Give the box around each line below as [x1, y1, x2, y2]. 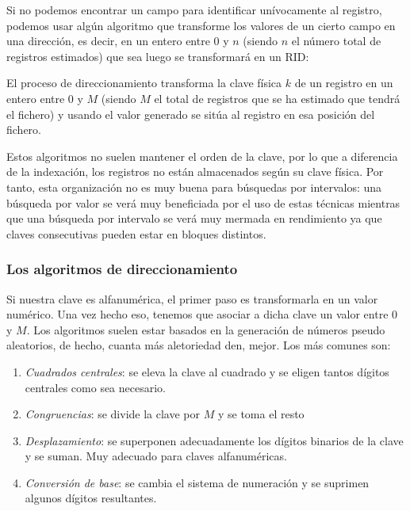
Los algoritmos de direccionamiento [6, 259, 238, 279]
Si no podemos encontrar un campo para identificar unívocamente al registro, [6, 2, 382, 17]
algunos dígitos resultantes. [25, 490, 157, 506]
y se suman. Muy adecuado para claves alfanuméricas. [25, 448, 287, 464]
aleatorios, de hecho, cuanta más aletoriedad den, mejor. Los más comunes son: [6, 337, 391, 353]
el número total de [291, 32, 381, 49]
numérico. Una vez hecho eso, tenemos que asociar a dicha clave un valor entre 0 [6, 306, 398, 322]
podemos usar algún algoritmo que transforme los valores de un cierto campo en [6, 17, 396, 33]
